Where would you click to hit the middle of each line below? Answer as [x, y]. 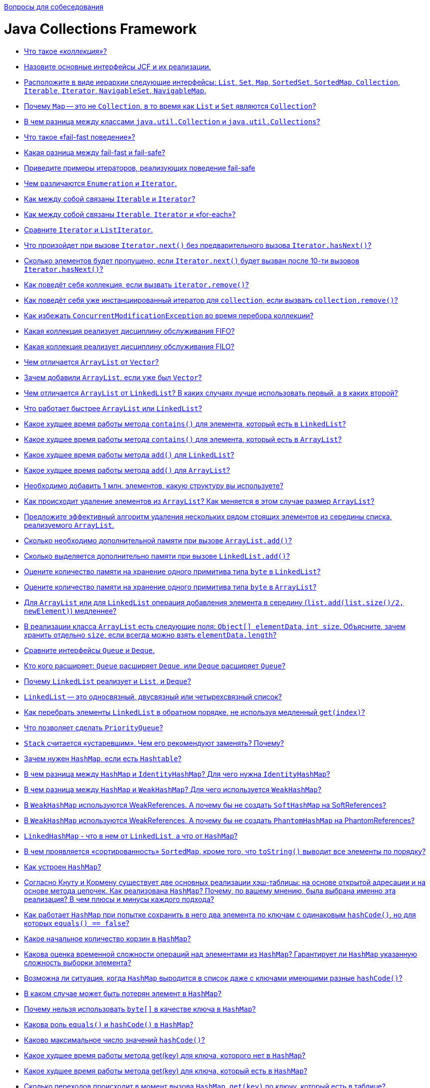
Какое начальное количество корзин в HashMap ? [107, 938]
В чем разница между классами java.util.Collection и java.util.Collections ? [172, 121]
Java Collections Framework [101, 29]
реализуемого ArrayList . [69, 525]
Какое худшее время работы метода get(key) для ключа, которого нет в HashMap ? [165, 1055]
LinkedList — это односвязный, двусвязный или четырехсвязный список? [153, 696]
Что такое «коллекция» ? [66, 51]
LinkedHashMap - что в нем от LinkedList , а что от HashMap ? [131, 836]
